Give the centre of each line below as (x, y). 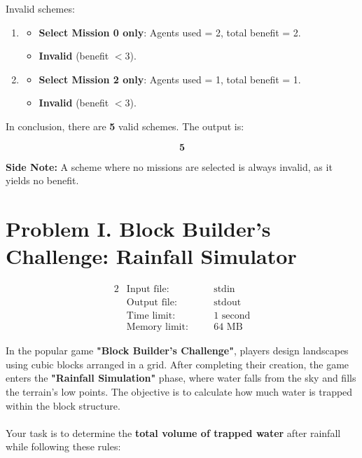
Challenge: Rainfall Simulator (151, 256)
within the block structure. (63, 405)
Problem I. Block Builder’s (138, 228)
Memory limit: (157, 327)
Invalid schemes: (40, 8)
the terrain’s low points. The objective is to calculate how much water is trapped (179, 391)
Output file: (152, 303)
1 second (232, 316)
